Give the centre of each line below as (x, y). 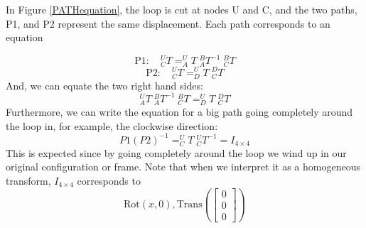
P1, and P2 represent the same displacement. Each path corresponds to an (168, 23)
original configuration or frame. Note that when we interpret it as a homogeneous (183, 167)
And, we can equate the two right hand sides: (104, 85)
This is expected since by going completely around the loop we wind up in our (176, 152)
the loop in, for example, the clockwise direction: (112, 125)
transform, (28, 180)
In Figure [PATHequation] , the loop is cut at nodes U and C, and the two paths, (182, 9)
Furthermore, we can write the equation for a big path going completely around (179, 111)
